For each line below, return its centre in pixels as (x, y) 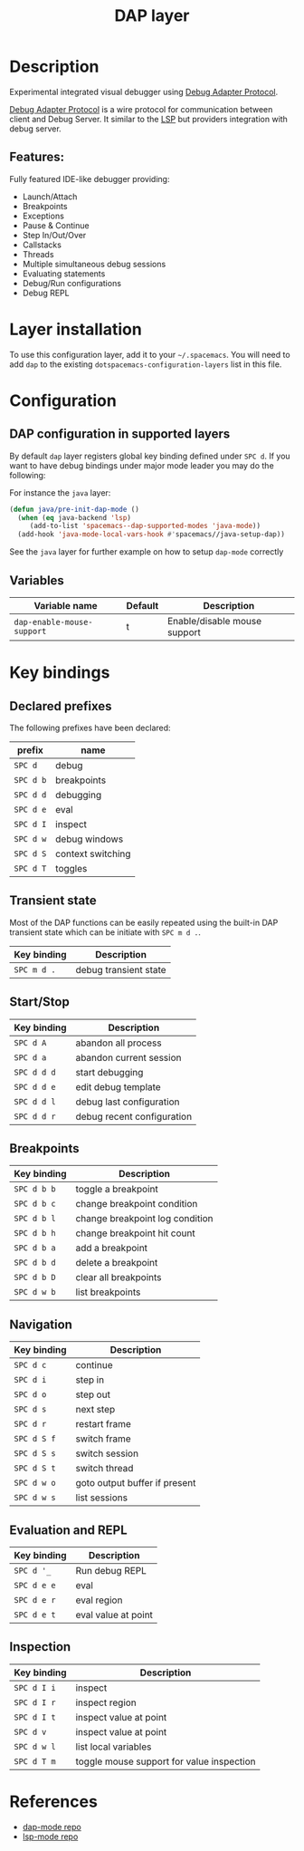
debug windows (90, 839)
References (53, 1802)
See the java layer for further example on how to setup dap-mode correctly (147, 552)
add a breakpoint (111, 1248)
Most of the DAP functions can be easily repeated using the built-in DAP (144, 922)
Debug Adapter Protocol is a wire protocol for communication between (141, 109)
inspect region (106, 1702)
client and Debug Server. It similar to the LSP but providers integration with (148, 119)
